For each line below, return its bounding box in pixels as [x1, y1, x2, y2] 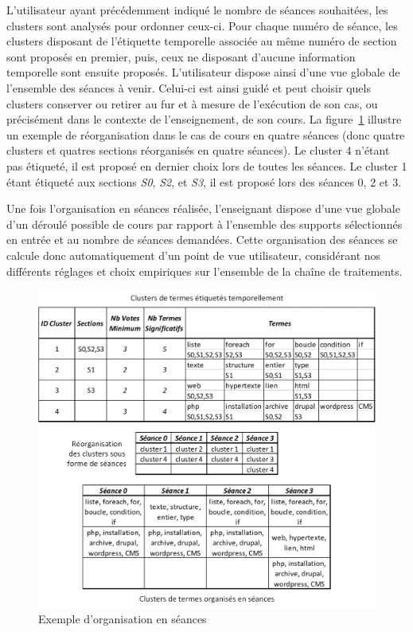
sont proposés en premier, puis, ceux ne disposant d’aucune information [6, 48, 356, 65]
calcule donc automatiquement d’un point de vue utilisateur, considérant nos [6, 246, 381, 263]
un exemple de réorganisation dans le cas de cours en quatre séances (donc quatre [6, 126, 405, 143]
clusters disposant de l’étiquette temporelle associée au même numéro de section [6, 33, 397, 49]
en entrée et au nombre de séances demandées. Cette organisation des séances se [6, 231, 398, 248]
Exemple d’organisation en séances [38, 610, 207, 627]
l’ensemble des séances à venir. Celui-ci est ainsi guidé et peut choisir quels [6, 79, 371, 96]
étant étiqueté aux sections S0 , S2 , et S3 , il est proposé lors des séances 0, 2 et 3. [6, 173, 402, 190]
